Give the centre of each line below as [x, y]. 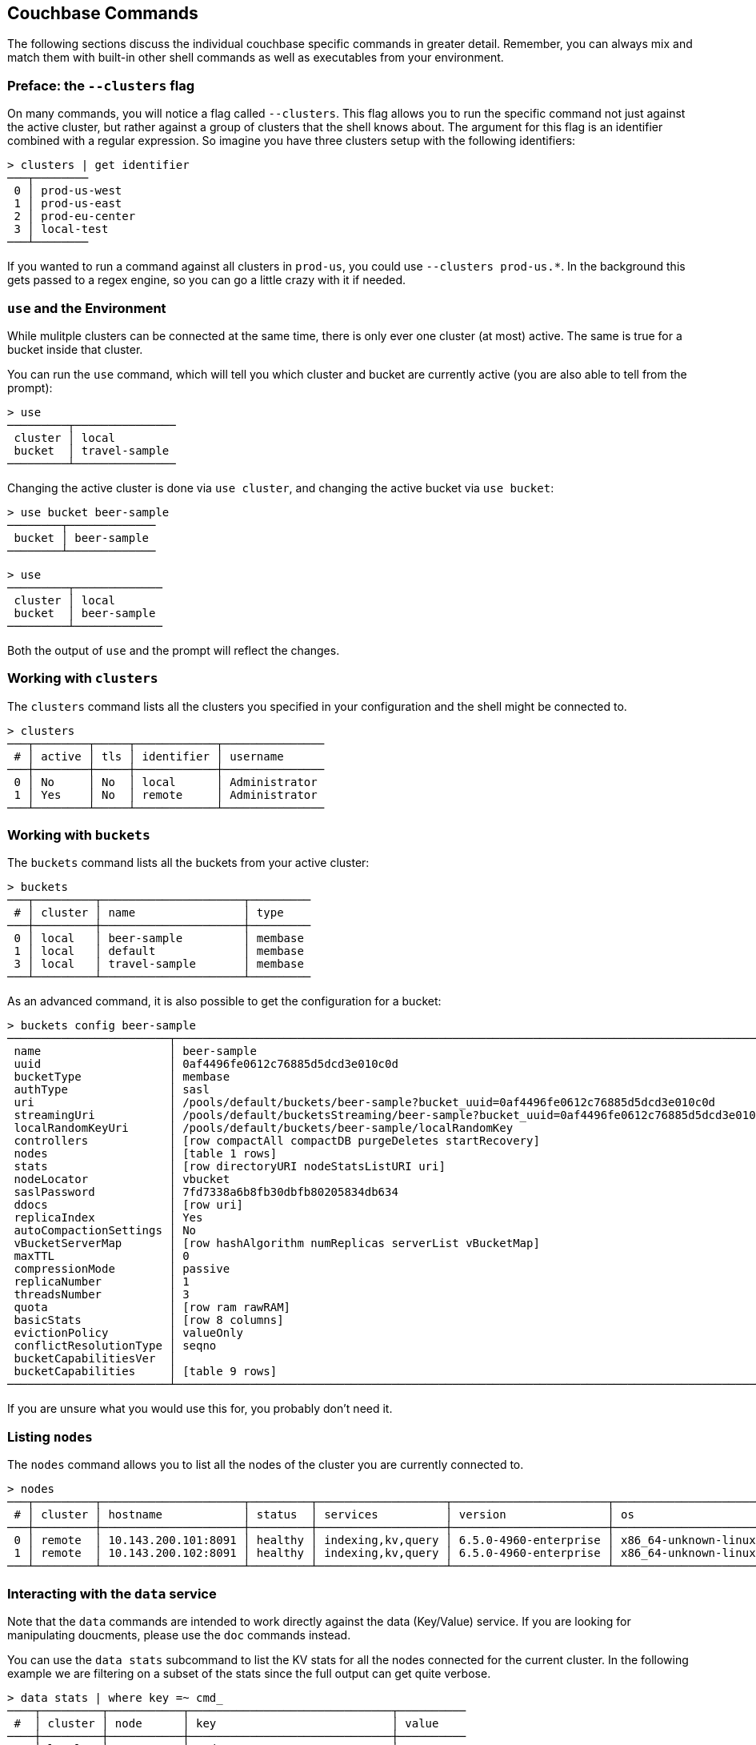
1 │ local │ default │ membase [159, 951]
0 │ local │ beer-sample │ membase [159, 939]
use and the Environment [87, 308]
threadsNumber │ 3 [102, 1295]
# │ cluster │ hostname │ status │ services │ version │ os [324, 1515]
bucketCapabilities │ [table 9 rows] [146, 1372]
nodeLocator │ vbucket [122, 1179]
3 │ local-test [61, 229]
